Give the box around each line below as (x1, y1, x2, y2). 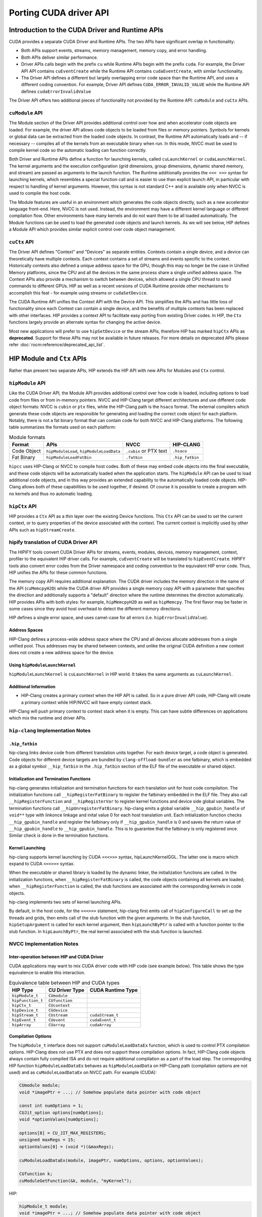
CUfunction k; (19, 1171, 53, 1177)
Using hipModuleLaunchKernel (9, 662, 76, 668)
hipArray (12, 1022, 32, 1027)
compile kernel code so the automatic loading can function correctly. (9, 147, 147, 153)
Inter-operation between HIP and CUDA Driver (9, 954, 104, 960)
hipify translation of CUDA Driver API (9, 539, 98, 546)
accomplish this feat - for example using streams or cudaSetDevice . (9, 290, 148, 295)
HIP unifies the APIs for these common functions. (9, 570, 108, 575)
